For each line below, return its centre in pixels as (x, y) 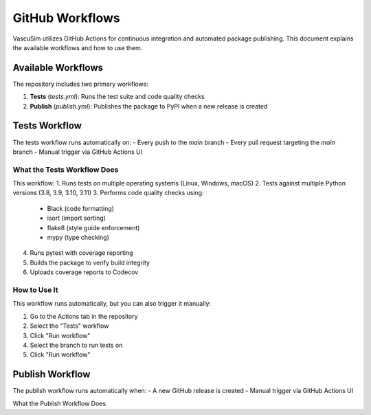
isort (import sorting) (77, 218)
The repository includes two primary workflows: (81, 84)
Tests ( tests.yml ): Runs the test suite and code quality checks (117, 97)
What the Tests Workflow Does (66, 170)
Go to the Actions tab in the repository (84, 316)
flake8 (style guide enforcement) (93, 227)
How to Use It (35, 290)
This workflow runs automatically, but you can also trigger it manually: (112, 304)
